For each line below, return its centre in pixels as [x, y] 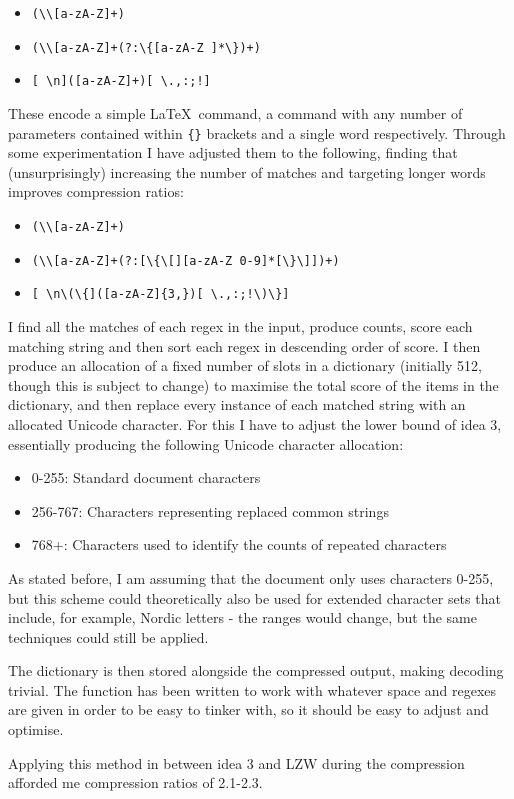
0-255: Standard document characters [146, 477]
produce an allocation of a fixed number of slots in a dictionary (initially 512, [245, 365]
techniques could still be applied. [108, 636]
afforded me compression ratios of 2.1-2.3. [135, 782]
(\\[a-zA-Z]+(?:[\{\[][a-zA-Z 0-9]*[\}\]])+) [185, 260]
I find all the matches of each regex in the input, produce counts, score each [240, 325]
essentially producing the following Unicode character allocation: [206, 443]
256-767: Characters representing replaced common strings [210, 510]
